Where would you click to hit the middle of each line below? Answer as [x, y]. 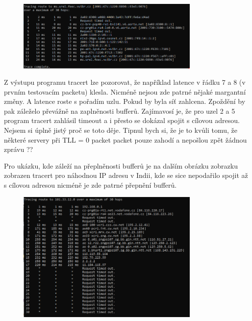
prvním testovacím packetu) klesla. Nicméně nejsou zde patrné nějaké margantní [125, 91]
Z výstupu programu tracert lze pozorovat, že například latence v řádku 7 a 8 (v [125, 82]
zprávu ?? [19, 149]
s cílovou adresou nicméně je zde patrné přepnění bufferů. [90, 185]
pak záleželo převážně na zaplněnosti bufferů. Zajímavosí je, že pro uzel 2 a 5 [120, 111]
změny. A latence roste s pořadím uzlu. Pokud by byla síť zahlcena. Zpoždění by [125, 101]
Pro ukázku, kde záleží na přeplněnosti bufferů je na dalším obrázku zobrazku [121, 165]
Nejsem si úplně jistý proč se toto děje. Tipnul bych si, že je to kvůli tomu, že [121, 130]
